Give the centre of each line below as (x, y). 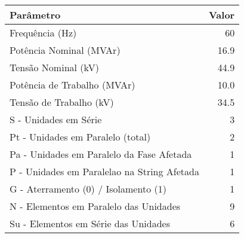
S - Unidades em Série (56, 119)
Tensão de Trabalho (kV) (62, 102)
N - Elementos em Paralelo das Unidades (95, 206)
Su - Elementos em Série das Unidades (90, 223)
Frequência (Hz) (43, 33)
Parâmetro (35, 15)
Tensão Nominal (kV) (54, 67)
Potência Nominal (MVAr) (65, 50)
